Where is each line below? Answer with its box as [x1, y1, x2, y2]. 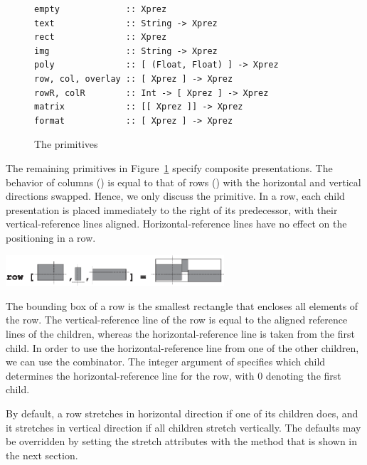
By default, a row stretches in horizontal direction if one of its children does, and [6, 405, 358, 420]
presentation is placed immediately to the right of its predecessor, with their [6, 202, 338, 217]
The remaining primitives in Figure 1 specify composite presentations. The [6, 160, 333, 175]
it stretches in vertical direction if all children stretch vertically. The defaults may [6, 419, 361, 434]
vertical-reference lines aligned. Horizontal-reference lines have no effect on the [6, 216, 347, 231]
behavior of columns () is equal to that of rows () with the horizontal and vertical [6, 174, 361, 189]
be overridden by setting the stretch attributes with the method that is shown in [6, 434, 358, 449]
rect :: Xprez [34, 32, 167, 43]
